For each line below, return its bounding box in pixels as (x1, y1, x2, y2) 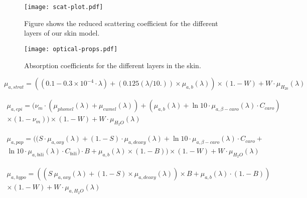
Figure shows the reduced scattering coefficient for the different (24, 18, 218, 28)
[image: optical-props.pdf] (24, 45, 118, 53)
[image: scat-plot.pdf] (24, 4, 103, 11)
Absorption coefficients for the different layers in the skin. (24, 60, 201, 70)
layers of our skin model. (24, 28, 100, 38)
